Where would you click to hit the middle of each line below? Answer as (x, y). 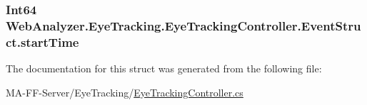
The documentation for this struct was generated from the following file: (164, 68)
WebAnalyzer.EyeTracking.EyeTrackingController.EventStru (183, 25)
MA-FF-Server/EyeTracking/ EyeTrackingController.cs (125, 92)
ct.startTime (42, 42)
